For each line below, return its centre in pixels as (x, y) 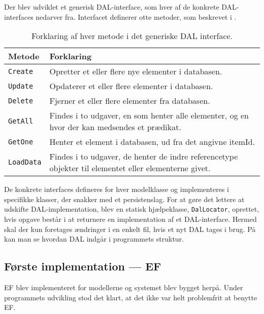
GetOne (21, 142)
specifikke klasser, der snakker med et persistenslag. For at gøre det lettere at (124, 199)
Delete (21, 101)
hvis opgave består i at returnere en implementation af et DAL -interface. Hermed (130, 219)
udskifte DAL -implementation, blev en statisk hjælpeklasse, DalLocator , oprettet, (132, 209)
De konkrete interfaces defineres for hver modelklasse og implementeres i (117, 189)
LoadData (25, 162)
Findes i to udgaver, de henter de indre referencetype (144, 156)
